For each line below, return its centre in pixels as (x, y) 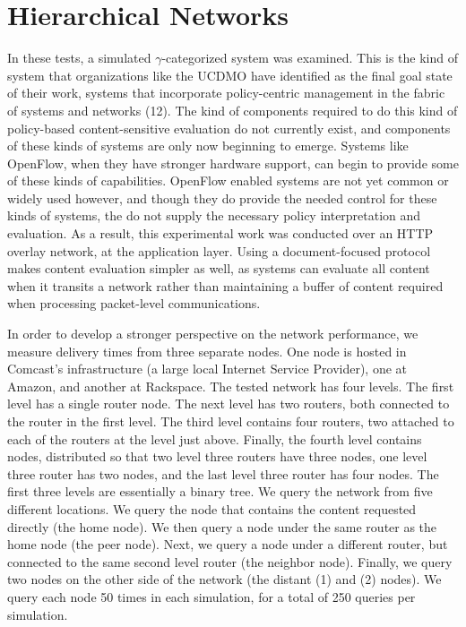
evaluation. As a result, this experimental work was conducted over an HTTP (220, 233)
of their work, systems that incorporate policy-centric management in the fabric (226, 93)
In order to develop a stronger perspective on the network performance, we (213, 334)
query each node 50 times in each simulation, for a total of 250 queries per (211, 596)
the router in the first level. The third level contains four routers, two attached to (231, 421)
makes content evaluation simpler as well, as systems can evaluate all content (219, 268)
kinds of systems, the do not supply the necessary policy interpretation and (214, 215)
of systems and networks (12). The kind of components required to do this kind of (233, 110)
